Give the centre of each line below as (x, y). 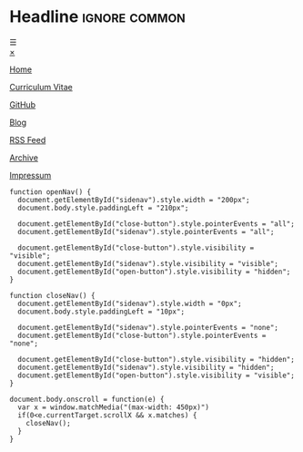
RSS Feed (28, 139)
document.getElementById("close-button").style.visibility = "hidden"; (157, 359)
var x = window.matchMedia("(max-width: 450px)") (113, 407)
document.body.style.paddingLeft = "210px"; (103, 208)
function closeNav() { (52, 295)
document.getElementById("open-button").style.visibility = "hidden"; (154, 272)
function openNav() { (50, 192)
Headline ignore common (98, 17)
